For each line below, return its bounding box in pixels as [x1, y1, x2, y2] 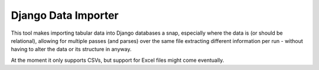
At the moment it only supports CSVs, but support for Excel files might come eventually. [11, 56, 224, 64]
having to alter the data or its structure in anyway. [11, 46, 132, 53]
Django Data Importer [11, 9, 119, 22]
